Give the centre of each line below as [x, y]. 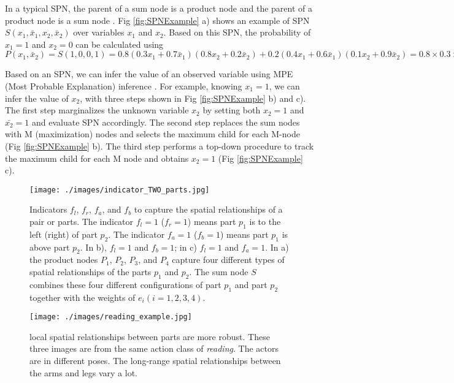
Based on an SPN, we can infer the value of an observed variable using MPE [149, 74]
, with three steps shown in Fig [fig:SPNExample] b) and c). [193, 98]
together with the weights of [83, 297]
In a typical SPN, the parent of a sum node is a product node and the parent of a [159, 8]
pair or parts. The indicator [82, 221]
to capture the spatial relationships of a [208, 209]
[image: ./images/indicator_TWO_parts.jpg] [120, 190]
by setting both [232, 110]
